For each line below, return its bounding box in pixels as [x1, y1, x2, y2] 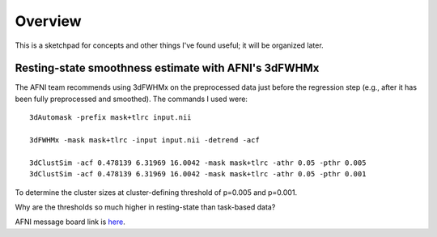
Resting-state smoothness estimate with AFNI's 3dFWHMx [15, 61, 320, 75]
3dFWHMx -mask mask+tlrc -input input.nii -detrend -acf [29, 136, 261, 145]
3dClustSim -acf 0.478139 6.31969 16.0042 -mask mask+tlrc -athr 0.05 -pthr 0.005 [29, 158, 367, 167]
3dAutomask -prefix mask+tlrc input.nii [29, 113, 192, 122]
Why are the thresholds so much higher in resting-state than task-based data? [15, 202, 276, 212]
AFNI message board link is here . [15, 217, 125, 226]
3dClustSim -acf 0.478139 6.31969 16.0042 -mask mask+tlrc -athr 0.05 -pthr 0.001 [29, 170, 367, 179]
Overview [15, 12, 82, 30]
